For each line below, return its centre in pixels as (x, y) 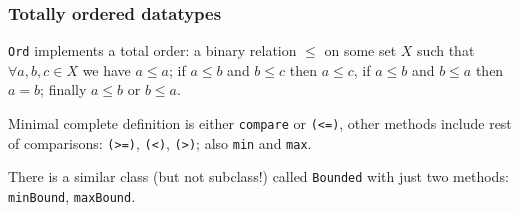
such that (446, 50)
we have (106, 69)
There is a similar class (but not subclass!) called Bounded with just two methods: (258, 176)
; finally (63, 89)
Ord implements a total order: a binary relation (152, 50)
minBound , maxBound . (72, 196)
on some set (360, 50)
